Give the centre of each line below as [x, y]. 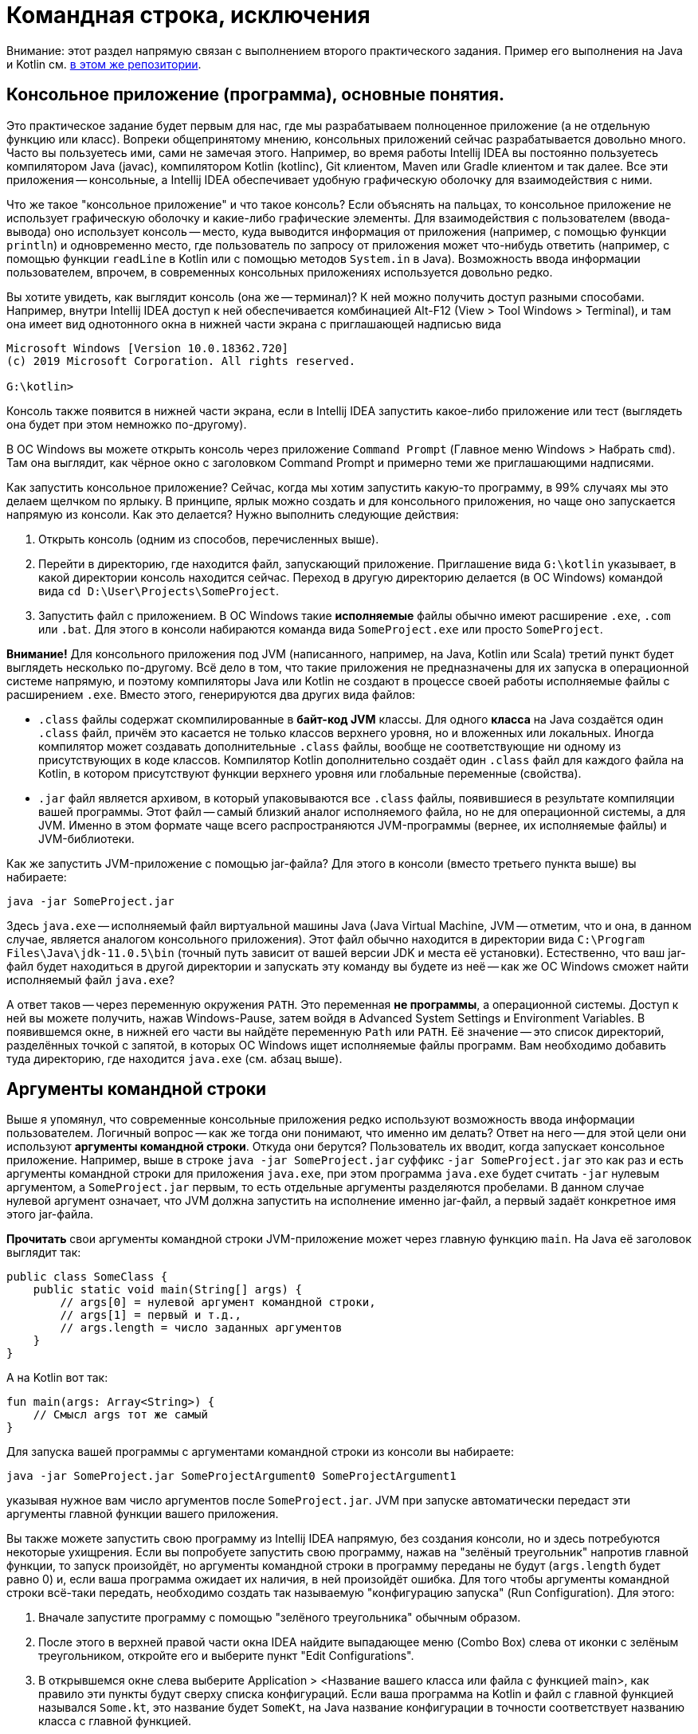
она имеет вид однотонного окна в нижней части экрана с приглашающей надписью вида [254, 324]
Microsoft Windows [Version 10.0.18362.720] [148, 348]
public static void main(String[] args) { [167, 1290]
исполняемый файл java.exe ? [90, 979]
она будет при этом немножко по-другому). [127, 424]
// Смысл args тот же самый [120, 1415]
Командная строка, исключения [188, 15]
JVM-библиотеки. [86, 838]
